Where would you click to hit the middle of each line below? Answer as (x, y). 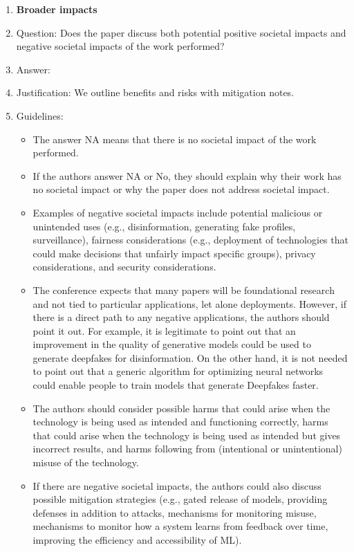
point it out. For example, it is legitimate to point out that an (164, 330)
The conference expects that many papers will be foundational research (184, 289)
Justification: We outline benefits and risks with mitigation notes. (155, 92)
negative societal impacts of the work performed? (120, 46)
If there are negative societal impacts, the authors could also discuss (177, 485)
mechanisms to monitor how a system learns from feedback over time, (180, 526)
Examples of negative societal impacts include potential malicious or (178, 212)
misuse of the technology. (86, 462)
